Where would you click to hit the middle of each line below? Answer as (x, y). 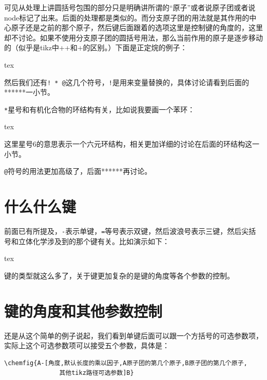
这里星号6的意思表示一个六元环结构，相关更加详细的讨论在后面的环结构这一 (132, 144)
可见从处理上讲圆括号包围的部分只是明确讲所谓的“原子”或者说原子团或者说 (130, 7)
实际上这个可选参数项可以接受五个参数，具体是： (87, 345)
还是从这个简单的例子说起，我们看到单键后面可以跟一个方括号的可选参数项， (133, 335)
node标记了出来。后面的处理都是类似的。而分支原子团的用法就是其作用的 (127, 17)
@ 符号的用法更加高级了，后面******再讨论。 (78, 171)
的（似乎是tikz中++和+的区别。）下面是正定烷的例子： (96, 47)
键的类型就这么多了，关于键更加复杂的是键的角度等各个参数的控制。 (119, 275)
